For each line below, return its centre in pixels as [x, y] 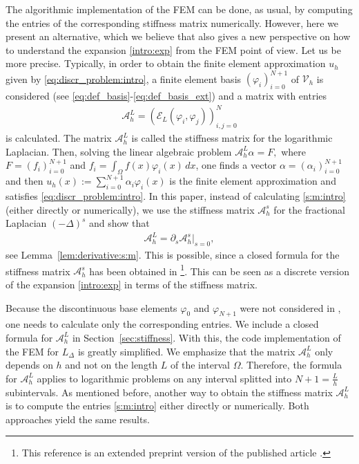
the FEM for [32, 351]
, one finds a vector [236, 165]
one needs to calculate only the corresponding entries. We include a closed [162, 324]
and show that [119, 223]
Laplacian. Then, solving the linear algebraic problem [119, 151]
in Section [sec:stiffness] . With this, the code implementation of [206, 337]
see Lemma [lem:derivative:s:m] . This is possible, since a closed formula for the [173, 255]
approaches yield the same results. [78, 419]
